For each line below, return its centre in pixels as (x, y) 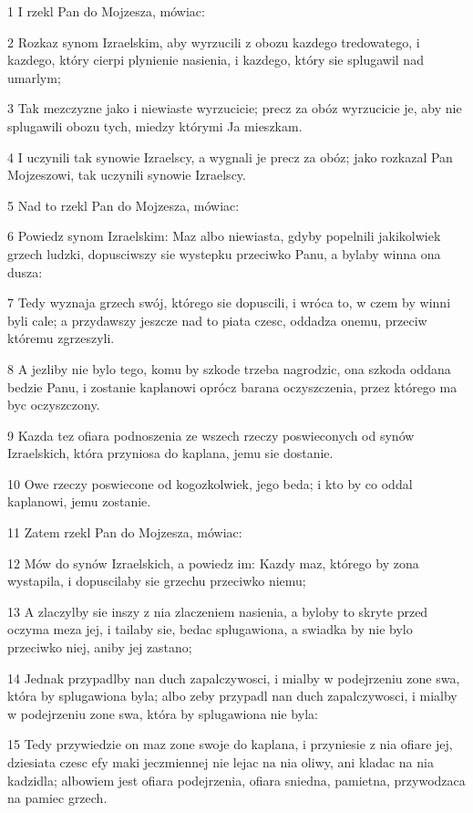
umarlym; (34, 77)
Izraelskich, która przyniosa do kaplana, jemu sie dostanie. (170, 453)
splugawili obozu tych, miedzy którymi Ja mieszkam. (155, 125)
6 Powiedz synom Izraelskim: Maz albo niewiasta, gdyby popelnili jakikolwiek (224, 236)
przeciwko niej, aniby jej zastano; (100, 647)
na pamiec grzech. (57, 798)
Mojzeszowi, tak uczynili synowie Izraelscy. (127, 175)
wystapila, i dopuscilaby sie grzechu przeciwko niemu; (157, 581)
